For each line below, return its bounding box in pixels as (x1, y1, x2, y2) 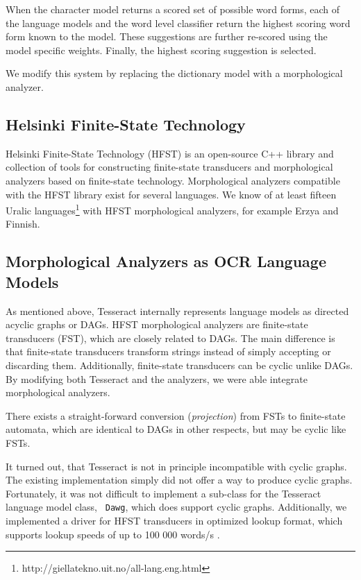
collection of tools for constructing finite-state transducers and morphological (6, 160, 333, 174)
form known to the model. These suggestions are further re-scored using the (6, 29, 328, 44)
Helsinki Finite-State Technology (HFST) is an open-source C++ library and (6, 146, 334, 160)
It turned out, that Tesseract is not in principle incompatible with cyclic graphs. (6, 459, 347, 473)
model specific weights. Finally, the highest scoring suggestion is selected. (6, 42, 317, 57)
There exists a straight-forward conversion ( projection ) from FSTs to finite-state (6, 408, 346, 423)
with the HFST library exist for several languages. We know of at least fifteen (6, 187, 337, 201)
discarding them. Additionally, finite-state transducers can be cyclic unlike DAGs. (6, 357, 353, 372)
